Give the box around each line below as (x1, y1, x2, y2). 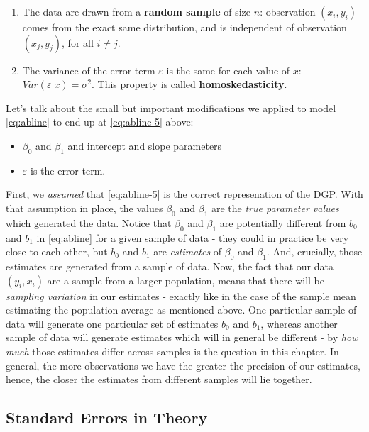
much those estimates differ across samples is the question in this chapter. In (6, 343, 339, 358)
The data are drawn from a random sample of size (22, 4, 251, 18)
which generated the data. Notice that (6, 215, 172, 230)
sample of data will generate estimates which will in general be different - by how (6, 330, 358, 345)
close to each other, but (6, 244, 108, 259)
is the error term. (30, 162, 106, 177)
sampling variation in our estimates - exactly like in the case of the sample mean (6, 288, 356, 303)
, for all (62, 35, 94, 50)
